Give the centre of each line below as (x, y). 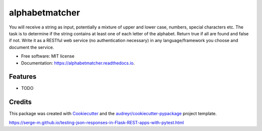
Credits (20, 102)
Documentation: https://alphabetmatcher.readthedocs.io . (78, 63)
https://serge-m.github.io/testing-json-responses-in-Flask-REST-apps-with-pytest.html (97, 122)
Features (23, 77)
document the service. (32, 47)
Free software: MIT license (48, 56)
